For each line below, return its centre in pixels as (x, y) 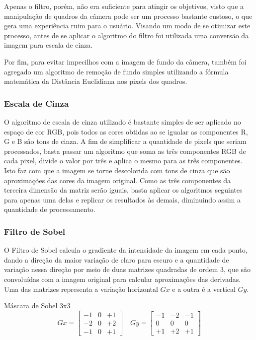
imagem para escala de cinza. (48, 45)
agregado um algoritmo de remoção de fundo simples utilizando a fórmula (116, 71)
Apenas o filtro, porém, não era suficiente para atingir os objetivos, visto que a (124, 6)
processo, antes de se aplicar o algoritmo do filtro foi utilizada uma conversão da (127, 35)
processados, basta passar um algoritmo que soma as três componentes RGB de (125, 151)
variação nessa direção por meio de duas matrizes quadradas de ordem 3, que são (128, 269)
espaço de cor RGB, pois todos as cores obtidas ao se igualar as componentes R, (126, 131)
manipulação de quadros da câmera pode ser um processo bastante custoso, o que (128, 16)
